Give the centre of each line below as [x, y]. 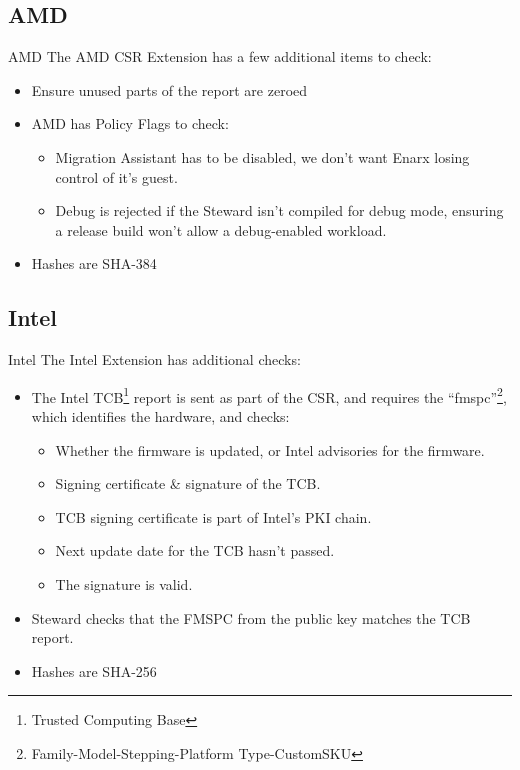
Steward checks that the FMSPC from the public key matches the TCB [251, 617]
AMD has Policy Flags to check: [130, 123]
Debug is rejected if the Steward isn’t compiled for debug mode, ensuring [279, 210]
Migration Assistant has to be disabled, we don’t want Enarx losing [262, 156]
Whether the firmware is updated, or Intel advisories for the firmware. [270, 449]
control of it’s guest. [116, 176]
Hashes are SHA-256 [94, 670]
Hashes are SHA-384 [94, 263]
